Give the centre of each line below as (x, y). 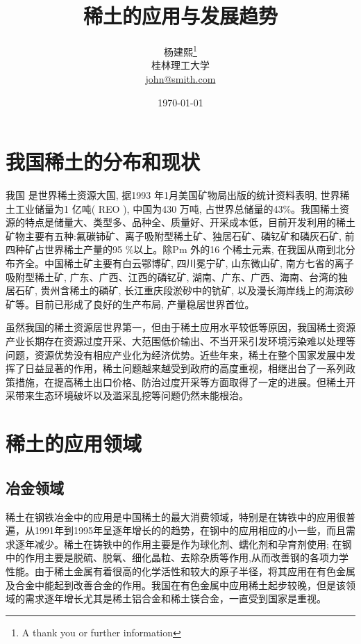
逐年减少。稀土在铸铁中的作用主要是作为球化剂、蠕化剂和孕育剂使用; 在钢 (183, 544)
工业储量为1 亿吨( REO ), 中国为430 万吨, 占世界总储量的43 (149, 208)
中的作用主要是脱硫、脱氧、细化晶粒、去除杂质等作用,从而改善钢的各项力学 (177, 557)
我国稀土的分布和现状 (103, 162)
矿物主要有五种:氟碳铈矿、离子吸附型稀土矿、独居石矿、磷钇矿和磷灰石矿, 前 (180, 235)
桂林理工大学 (180, 65)
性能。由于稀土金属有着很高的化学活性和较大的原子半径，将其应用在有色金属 (180, 571)
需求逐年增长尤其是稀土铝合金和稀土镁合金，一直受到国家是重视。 (175, 598)
